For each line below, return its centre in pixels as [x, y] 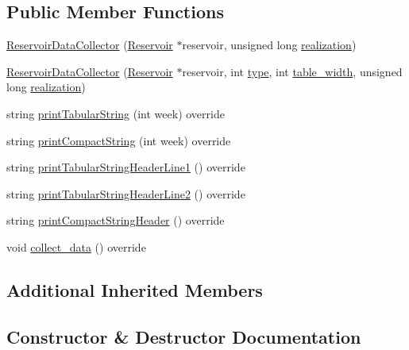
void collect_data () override [76, 246]
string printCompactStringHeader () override [116, 220]
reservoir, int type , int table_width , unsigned [292, 71]
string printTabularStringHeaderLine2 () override [126, 193]
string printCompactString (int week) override [119, 140]
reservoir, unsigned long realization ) [269, 45]
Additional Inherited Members [135, 289]
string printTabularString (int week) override [116, 113]
